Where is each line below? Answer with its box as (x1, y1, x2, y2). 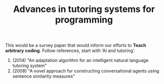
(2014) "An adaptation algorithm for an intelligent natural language (12, 57, 149, 63)
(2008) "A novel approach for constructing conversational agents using (12, 68, 159, 74)
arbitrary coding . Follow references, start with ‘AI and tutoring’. (5, 47, 135, 53)
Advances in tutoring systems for (13, 3, 155, 15)
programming (54, 14, 113, 25)
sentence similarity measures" (12, 73, 75, 79)
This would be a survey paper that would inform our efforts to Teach (5, 42, 146, 48)
